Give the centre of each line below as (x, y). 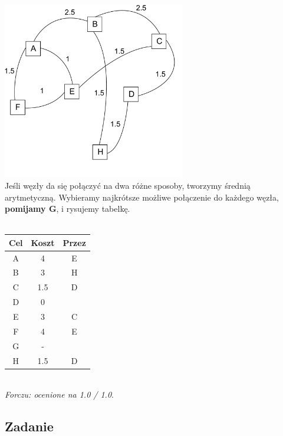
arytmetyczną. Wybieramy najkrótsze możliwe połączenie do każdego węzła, (142, 197)
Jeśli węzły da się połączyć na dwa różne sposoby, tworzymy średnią (128, 185)
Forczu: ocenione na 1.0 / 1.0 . (59, 394)
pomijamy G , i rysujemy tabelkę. (68, 209)
